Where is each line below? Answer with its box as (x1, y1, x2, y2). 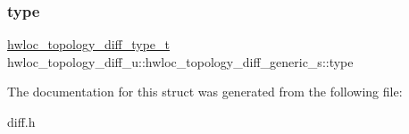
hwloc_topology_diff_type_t (7, 35, 171, 54)
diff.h (7, 113, 36, 130)
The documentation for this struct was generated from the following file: (7, 82, 403, 101)
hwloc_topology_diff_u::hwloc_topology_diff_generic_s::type (7, 52, 354, 71)
